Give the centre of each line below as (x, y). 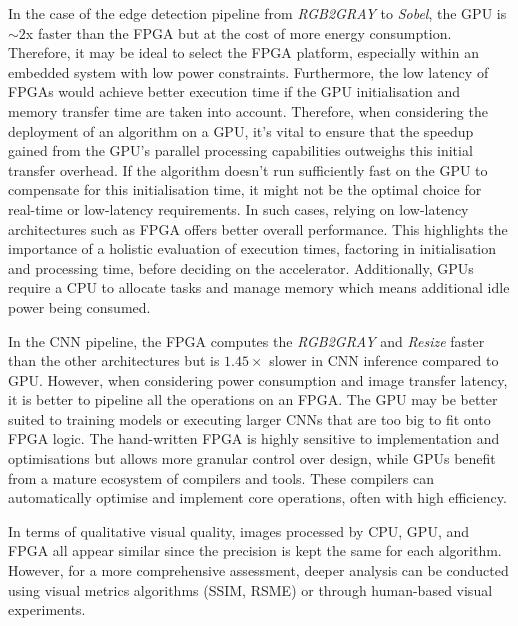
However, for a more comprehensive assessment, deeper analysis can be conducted (258, 570)
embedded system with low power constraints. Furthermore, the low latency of (248, 71)
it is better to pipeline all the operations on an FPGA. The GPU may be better (253, 399)
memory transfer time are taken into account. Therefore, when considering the (248, 110)
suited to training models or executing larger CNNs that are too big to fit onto (249, 418)
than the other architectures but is (114, 360)
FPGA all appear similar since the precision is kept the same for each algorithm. (255, 550)
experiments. (47, 609)
